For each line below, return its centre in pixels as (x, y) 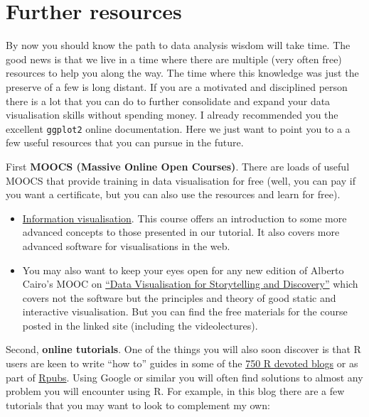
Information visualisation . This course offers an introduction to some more (184, 218)
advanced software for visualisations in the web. (126, 245)
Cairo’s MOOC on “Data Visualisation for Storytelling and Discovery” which (190, 284)
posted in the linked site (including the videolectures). (140, 325)
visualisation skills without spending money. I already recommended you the (172, 115)
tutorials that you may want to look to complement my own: (138, 405)
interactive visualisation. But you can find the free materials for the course (185, 312)
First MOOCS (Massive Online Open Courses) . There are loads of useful (178, 166)
